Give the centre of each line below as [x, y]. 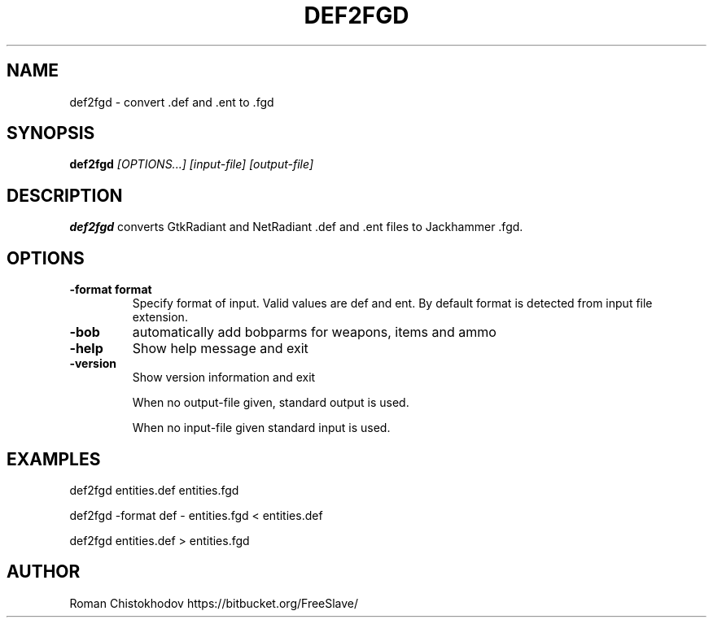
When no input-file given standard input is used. [261, 428]
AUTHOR [44, 572]
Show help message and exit [220, 349]
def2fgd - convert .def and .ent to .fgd [172, 102]
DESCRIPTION [65, 195]
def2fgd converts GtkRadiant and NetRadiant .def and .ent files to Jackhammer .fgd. [296, 227]
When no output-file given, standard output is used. [271, 403]
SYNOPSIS [51, 133]
